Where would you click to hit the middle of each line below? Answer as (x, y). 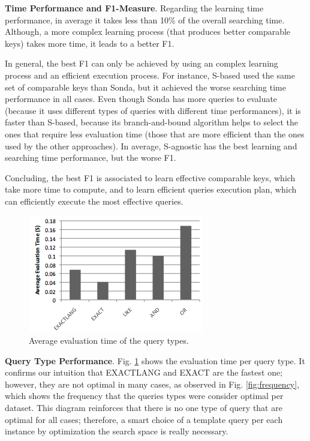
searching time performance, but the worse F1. (91, 157)
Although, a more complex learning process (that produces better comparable (148, 31)
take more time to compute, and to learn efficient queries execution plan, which (151, 189)
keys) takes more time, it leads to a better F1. (90, 43)
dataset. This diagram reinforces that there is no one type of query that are (144, 408)
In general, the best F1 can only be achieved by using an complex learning (142, 63)
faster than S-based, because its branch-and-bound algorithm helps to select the (152, 122)
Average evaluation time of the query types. (109, 340)
